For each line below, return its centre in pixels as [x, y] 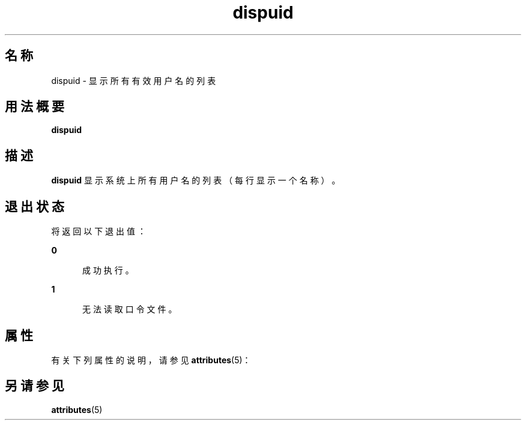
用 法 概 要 [35, 107]
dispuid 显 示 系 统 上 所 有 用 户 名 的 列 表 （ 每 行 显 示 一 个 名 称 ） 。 [196, 180]
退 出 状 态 [35, 206]
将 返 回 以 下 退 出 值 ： [98, 231]
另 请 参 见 [35, 386]
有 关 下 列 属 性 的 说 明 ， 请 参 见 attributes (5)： [151, 360]
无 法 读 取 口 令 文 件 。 [130, 309]
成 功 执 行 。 [108, 270]
